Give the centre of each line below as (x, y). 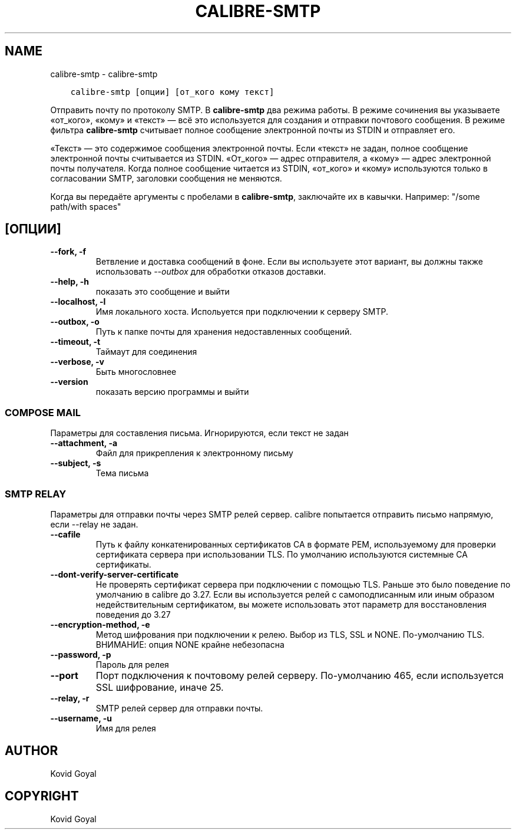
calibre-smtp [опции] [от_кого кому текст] (172, 92)
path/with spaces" (86, 206)
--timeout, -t (75, 342)
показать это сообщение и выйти (163, 292)
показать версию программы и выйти (172, 392)
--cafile (65, 534)
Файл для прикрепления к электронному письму (194, 453)
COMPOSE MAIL (43, 412)
